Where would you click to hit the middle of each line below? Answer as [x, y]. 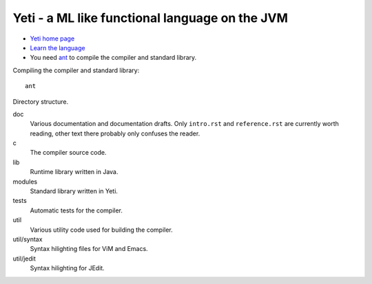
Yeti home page [52, 39]
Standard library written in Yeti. [74, 191]
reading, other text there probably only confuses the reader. [115, 133]
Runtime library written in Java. [74, 172]
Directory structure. [41, 101]
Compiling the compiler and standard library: [76, 70]
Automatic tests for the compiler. [76, 210]
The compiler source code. [68, 153]
